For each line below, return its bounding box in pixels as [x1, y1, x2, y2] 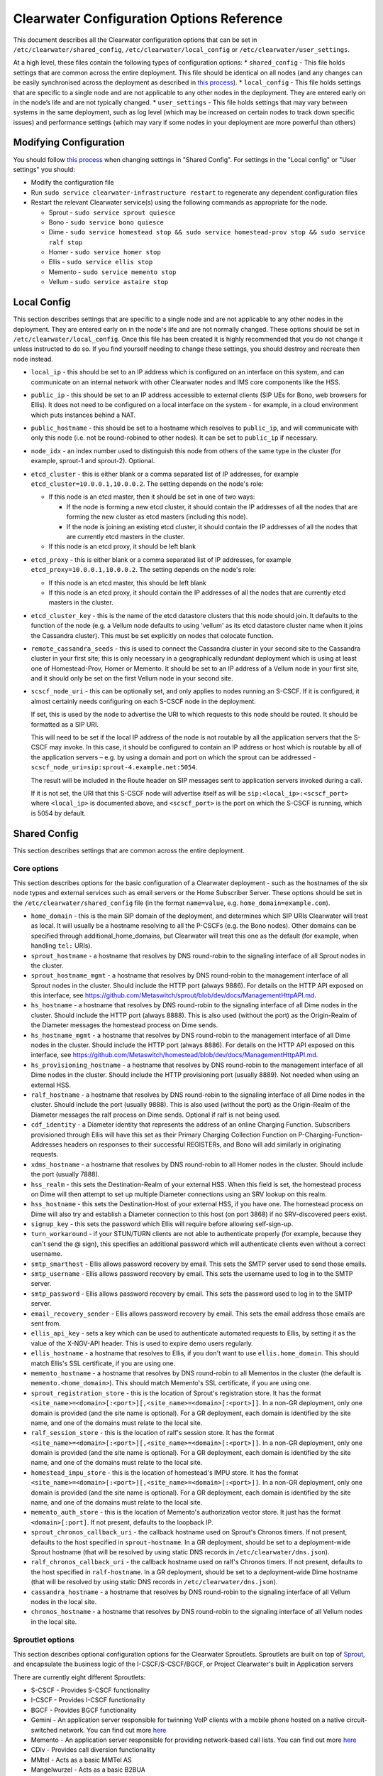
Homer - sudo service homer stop [48, 248, 161, 256]
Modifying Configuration [13, 136, 126, 148]
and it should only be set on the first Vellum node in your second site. [30, 674, 233, 683]
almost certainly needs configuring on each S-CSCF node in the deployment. [30, 697, 257, 705]
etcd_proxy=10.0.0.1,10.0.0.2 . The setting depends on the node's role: [30, 565, 257, 574]
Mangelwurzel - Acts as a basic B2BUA [30, 1765, 145, 1774]
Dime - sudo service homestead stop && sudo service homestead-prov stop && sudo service [48, 228, 366, 237]
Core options [13, 864, 60, 874]
